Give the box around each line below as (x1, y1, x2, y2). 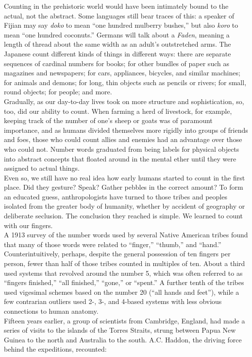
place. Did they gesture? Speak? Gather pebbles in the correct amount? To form (4, 182, 243, 192)
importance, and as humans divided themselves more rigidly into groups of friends (4, 125, 248, 135)
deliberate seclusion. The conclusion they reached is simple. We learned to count (4, 211, 243, 221)
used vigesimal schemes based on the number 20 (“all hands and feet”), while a (4, 286, 239, 297)
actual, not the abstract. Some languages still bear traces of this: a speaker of (4, 10, 235, 20)
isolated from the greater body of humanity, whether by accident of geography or (4, 201, 245, 211)
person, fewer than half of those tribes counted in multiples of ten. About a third (4, 258, 245, 268)
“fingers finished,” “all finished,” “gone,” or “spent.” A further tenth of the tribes (4, 277, 244, 287)
